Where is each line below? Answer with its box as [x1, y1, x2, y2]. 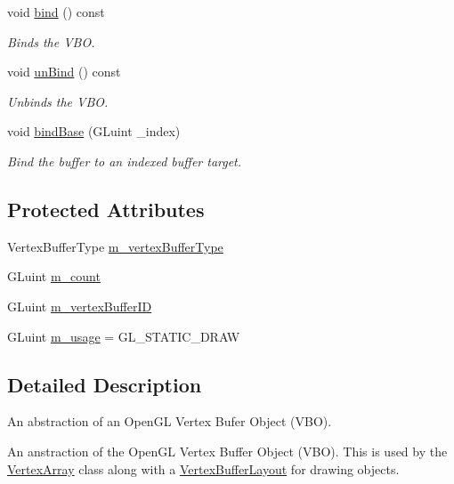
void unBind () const [7, 62, 121, 81]
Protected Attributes [7, 195, 205, 222]
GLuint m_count [7, 267, 101, 286]
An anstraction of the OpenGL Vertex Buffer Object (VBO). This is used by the [7, 441, 448, 460]
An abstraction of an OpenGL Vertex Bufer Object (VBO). [7, 412, 332, 431]
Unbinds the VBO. [7, 92, 109, 110]
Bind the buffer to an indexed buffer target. [7, 151, 242, 170]
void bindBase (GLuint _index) [7, 122, 181, 141]
